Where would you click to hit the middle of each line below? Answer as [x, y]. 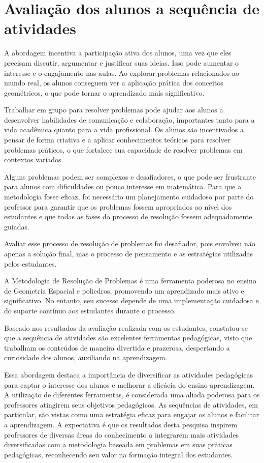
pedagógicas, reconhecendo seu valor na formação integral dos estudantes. [119, 454]
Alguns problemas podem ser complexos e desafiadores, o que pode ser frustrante [130, 176]
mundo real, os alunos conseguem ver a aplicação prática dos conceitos [114, 83]
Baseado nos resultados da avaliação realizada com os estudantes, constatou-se [126, 327]
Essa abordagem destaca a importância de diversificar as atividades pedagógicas [129, 374]
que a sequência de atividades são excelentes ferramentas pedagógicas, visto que [128, 338]
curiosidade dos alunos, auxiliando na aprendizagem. [86, 357]
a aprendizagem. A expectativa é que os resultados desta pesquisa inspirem [121, 424]
